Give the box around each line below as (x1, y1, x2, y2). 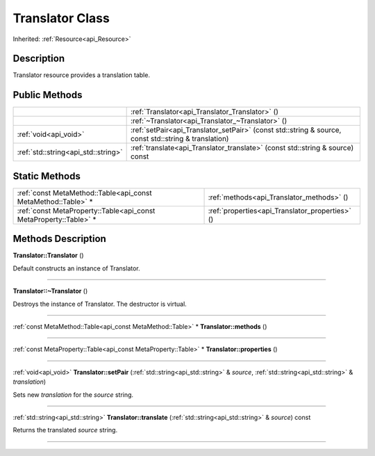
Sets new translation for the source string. (12, 390, 134, 399)
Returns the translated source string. (12, 426, 118, 434)
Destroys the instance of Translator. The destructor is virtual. (12, 300, 187, 308)
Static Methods (12, 170, 81, 182)
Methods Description (12, 233, 107, 245)
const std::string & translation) (130, 134, 229, 144)
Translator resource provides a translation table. (12, 71, 151, 79)
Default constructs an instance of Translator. (12, 264, 140, 272)
